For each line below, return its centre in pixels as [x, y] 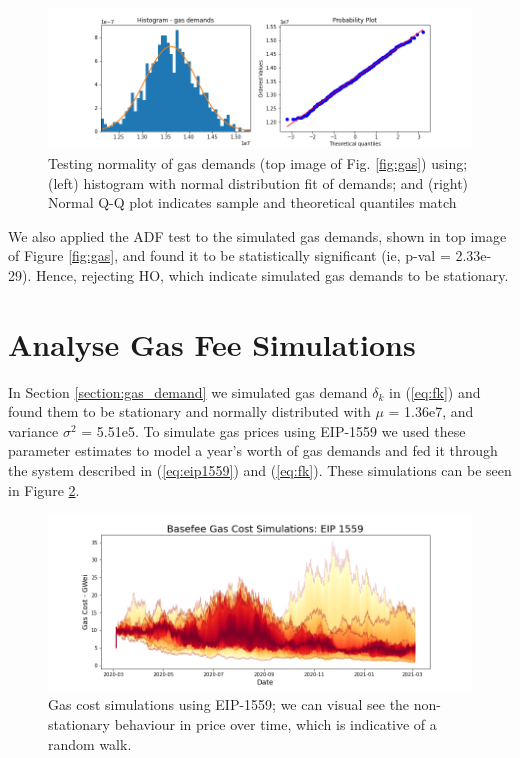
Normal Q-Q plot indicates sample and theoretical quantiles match [252, 202]
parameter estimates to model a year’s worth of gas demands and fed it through [253, 450]
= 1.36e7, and [431, 411]
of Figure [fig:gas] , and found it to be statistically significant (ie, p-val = [229, 255]
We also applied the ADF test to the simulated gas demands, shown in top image [257, 235]
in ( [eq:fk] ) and [435, 391]
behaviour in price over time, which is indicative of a [275, 724]
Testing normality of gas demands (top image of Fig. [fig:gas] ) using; [258, 162]
